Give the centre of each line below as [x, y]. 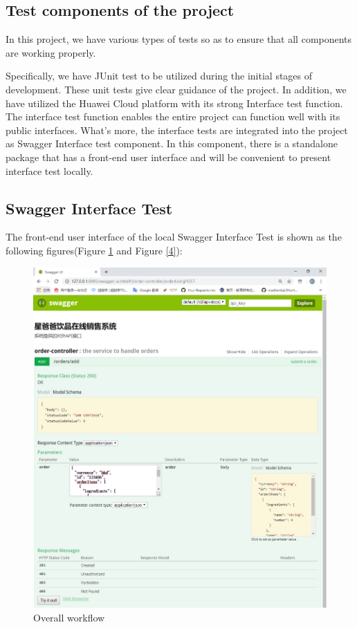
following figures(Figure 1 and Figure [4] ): [94, 250]
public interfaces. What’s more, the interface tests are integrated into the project [177, 130]
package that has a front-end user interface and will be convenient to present [168, 157]
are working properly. [51, 52]
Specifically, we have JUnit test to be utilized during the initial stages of [159, 76]
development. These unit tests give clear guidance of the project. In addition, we [176, 89]
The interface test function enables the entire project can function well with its [173, 116]
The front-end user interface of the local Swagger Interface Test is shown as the [174, 237]
